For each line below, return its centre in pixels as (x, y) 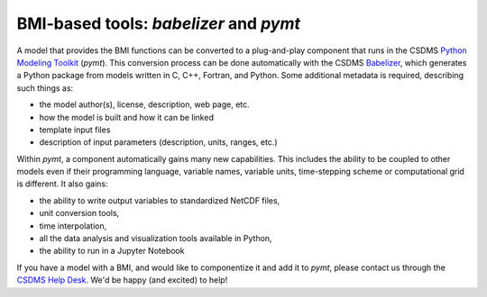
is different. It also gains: (62, 184)
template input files (75, 130)
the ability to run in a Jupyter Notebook (112, 251)
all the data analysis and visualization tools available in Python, (156, 238)
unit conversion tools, (79, 213)
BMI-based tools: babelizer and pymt (159, 23)
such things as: (45, 88)
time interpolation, (73, 226)
